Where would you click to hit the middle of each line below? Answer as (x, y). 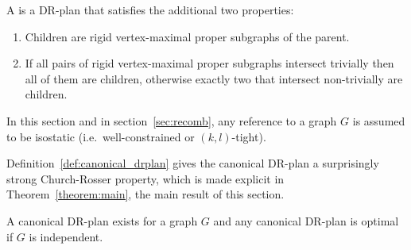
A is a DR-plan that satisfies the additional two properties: (150, 10)
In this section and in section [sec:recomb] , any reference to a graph (172, 120)
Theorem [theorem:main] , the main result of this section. (145, 194)
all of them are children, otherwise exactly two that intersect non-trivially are (214, 78)
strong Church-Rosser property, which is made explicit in (145, 178)
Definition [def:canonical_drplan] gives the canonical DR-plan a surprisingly (193, 163)
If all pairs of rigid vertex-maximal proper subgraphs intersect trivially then (209, 63)
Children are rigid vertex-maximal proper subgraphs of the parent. (187, 36)
